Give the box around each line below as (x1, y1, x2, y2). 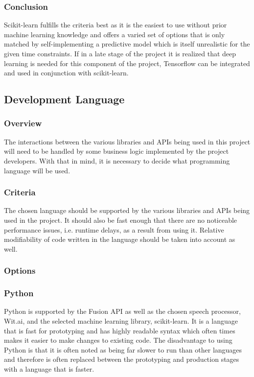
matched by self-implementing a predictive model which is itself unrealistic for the (4, 39, 250, 49)
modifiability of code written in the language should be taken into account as (4, 234, 235, 244)
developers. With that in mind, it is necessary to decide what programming (4, 155, 230, 165)
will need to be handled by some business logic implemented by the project (4, 146, 229, 156)
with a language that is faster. (4, 363, 94, 374)
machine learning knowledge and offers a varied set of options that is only (4, 29, 225, 39)
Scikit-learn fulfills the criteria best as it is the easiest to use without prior (4, 20, 227, 30)
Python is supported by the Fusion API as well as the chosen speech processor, (4, 306, 241, 316)
